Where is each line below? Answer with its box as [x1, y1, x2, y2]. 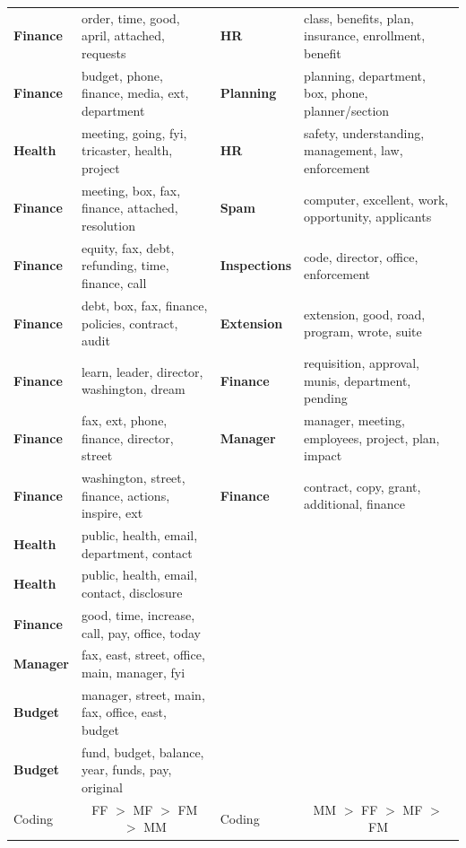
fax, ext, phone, [81, 410, 168, 429]
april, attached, [81, 26, 165, 45]
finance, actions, [81, 485, 170, 504]
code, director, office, [304, 247, 419, 266]
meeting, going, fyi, [81, 123, 187, 142]
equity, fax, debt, [81, 238, 175, 257]
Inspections [220, 256, 292, 275]
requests [81, 43, 126, 62]
